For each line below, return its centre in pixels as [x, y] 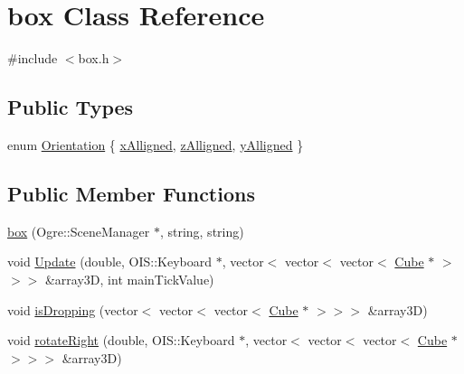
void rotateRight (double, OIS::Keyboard [121, 340]
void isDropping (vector [73, 309]
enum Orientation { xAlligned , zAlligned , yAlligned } [156, 144]
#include [33, 58]
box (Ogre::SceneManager [79, 231]
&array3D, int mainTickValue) [129, 279]
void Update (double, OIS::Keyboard [110, 262]
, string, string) [202, 231]
